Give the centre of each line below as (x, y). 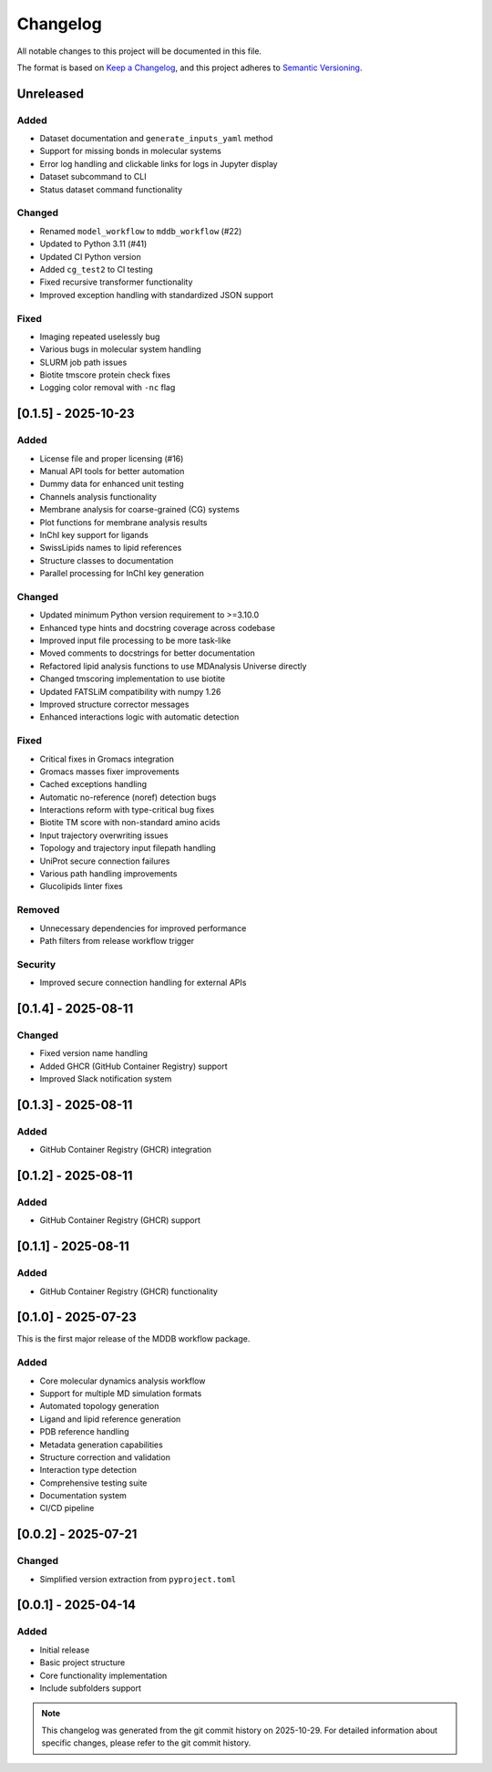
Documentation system (83, 1496)
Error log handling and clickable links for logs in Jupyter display (159, 163)
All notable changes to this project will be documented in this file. (139, 51)
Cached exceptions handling (93, 784)
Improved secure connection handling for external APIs (143, 983)
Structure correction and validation (105, 1457)
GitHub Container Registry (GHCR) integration (126, 1150)
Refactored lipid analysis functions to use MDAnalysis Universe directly (173, 666)
